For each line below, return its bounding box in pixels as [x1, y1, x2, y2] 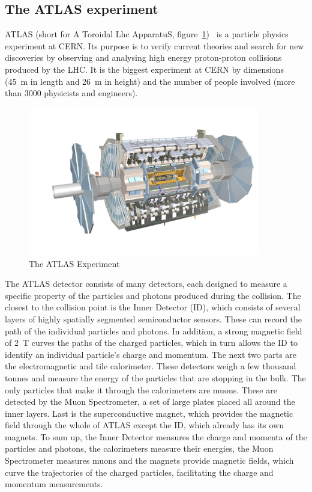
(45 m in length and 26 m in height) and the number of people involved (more [5, 75, 295, 87]
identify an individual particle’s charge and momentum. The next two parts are [5, 348, 297, 360]
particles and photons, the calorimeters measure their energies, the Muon [5, 442, 274, 455]
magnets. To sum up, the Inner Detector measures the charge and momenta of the [5, 430, 307, 443]
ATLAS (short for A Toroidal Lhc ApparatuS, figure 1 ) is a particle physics [5, 28, 289, 40]
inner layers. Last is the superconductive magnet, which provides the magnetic [5, 407, 293, 419]
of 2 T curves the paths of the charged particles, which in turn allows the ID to [5, 336, 298, 349]
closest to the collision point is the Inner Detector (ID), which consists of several [5, 301, 301, 313]
